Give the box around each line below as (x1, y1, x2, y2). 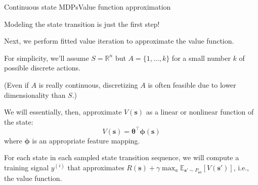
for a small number (171, 52, 231, 63)
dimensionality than (4, 89, 66, 100)
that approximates (67, 162, 124, 173)
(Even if (4, 79, 29, 90)
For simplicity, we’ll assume (4, 52, 89, 63)
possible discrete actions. (4, 62, 80, 73)
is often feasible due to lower (148, 79, 236, 90)
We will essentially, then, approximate (4, 106, 122, 117)
